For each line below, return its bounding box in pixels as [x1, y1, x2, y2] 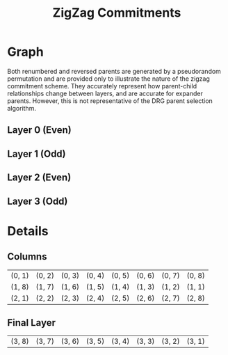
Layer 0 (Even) [7, 124, 72, 136]
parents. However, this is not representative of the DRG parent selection [7, 96, 213, 105]
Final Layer [7, 317, 56, 329]
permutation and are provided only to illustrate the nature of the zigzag [7, 74, 210, 83]
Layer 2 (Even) [7, 172, 72, 184]
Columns [7, 251, 47, 262]
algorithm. [7, 104, 37, 112]
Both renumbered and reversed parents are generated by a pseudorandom [7, 67, 221, 75]
